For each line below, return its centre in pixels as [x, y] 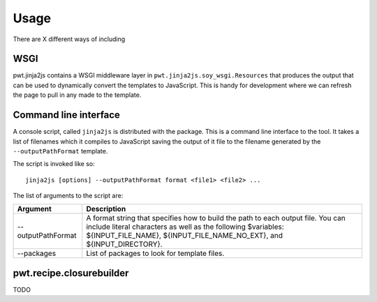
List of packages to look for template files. [155, 253]
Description [106, 209]
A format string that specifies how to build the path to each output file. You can [216, 218]
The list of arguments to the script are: [68, 196]
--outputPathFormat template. [60, 151]
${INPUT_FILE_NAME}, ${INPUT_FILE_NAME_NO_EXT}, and [184, 236]
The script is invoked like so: [54, 164]
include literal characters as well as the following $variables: [185, 227]
